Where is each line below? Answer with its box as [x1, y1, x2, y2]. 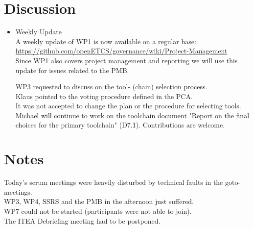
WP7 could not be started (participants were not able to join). [4, 205, 192, 216]
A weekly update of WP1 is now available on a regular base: [15, 36, 196, 46]
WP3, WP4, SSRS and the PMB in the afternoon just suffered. [4, 196, 194, 206]
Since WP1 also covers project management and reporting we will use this [15, 55, 238, 65]
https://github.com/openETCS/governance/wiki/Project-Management [15, 46, 228, 56]
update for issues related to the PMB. [15, 65, 129, 75]
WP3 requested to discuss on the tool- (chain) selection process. [15, 81, 207, 92]
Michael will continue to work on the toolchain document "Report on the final [15, 110, 250, 120]
